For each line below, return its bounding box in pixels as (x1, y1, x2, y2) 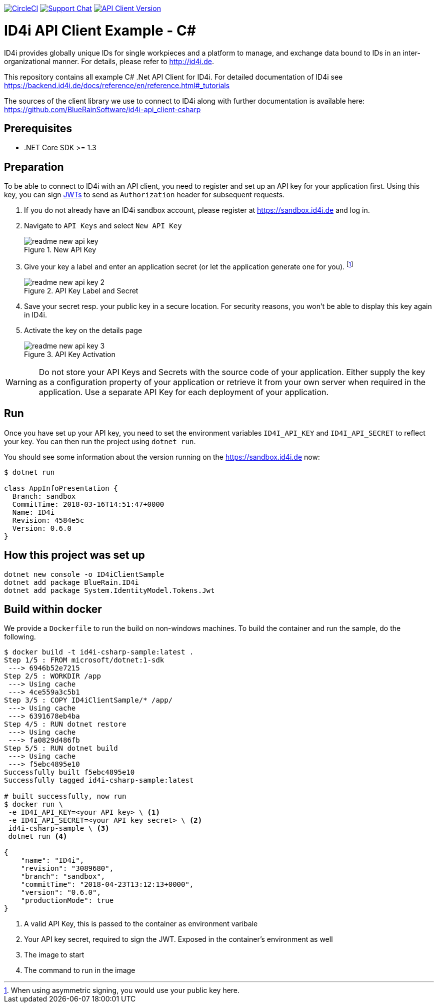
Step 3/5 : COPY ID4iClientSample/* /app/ (4, 696, 173, 705)
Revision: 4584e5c (12, 516, 84, 524)
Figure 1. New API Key (24, 245, 96, 254)
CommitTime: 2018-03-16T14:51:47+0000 (12, 500, 164, 508)
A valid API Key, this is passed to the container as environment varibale (24, 919, 258, 928)
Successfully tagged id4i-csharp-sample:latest (4, 776, 194, 785)
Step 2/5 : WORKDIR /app (4, 672, 101, 681)
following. (4, 632, 36, 641)
